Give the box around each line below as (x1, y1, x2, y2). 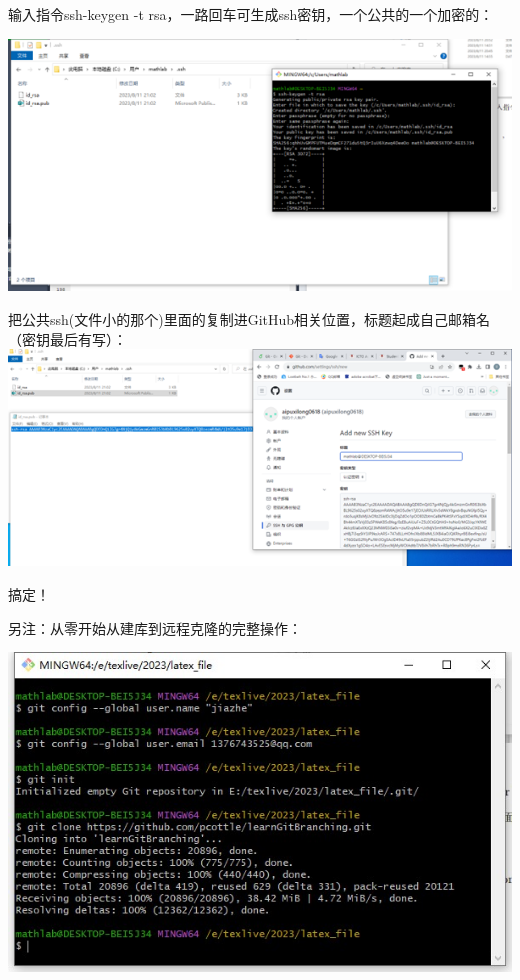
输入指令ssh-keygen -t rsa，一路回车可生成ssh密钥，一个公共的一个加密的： (8, 4, 494, 24)
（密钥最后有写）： (8, 328, 127, 349)
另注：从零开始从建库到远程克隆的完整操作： (8, 617, 302, 638)
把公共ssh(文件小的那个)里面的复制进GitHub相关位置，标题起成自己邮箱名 (8, 308, 491, 329)
